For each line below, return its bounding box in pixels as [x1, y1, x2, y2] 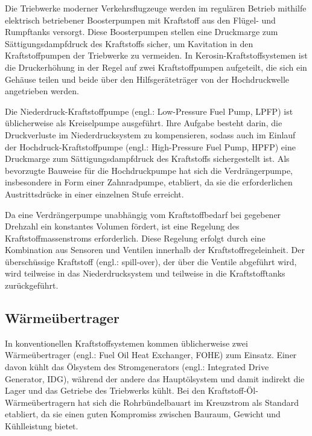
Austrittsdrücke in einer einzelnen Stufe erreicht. [5, 187, 184, 200]
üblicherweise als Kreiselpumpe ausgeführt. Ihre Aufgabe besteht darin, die [5, 117, 282, 129]
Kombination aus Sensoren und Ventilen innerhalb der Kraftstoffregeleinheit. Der [5, 243, 305, 256]
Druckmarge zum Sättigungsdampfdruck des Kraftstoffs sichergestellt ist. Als [5, 152, 290, 165]
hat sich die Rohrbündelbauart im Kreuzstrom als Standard [78, 396, 299, 408]
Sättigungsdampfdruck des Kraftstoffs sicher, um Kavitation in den [5, 37, 253, 50]
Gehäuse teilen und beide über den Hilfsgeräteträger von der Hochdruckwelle [5, 72, 290, 85]
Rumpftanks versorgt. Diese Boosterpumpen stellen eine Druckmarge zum [5, 25, 278, 38]
